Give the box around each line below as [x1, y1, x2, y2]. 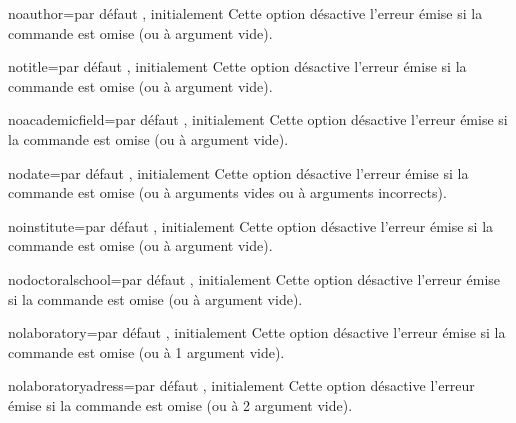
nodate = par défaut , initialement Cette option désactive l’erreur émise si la [8, 162, 469, 183]
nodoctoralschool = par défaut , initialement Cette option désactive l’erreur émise [8, 268, 501, 289]
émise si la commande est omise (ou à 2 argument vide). [8, 394, 353, 415]
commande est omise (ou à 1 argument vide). [8, 341, 285, 362]
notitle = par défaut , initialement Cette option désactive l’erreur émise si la [8, 56, 467, 77]
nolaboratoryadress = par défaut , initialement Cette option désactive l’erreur [8, 375, 475, 396]
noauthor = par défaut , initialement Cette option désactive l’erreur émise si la [8, 3, 483, 23]
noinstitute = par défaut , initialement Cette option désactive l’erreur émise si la [8, 215, 494, 236]
